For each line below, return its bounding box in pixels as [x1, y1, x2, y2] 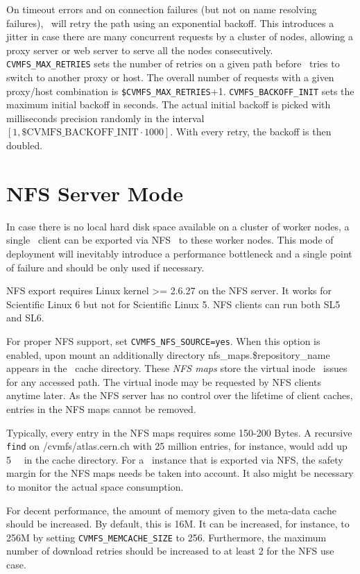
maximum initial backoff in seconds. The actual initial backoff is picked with [6, 97, 331, 112]
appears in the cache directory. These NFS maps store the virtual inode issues [6, 361, 348, 375]
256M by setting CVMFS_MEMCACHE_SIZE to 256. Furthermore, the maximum [6, 530, 327, 544]
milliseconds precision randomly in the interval [6, 110, 205, 125]
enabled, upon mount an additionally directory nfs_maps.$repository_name [6, 347, 330, 362]
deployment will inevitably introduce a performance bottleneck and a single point [6, 246, 352, 260]
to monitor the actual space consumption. [6, 480, 184, 493]
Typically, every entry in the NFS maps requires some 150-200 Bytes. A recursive [6, 425, 352, 439]
